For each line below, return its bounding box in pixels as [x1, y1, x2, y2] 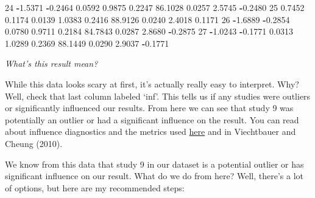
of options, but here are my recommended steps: [5, 181, 185, 194]
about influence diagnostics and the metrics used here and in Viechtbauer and [5, 125, 296, 138]
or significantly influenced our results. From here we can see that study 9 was [5, 101, 294, 114]
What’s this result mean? [5, 57, 98, 70]
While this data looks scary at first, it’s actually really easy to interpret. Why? [5, 77, 299, 90]
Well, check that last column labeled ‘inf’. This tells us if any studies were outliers [5, 89, 311, 102]
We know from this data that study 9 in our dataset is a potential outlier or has [5, 157, 304, 170]
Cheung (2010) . [5, 137, 63, 149]
